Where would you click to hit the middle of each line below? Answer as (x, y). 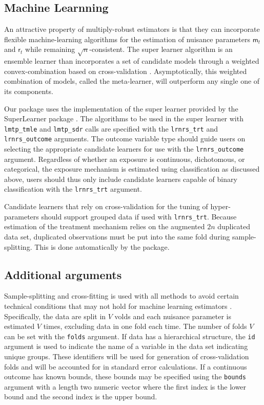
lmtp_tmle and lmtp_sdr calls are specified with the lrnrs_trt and (111, 128)
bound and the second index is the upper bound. (81, 397)
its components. (29, 91)
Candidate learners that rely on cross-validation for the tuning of (106, 206)
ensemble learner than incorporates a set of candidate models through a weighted (132, 61)
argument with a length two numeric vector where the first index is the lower (125, 386)
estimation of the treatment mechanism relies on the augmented (105, 226)
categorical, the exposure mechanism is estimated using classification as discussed (132, 169)
